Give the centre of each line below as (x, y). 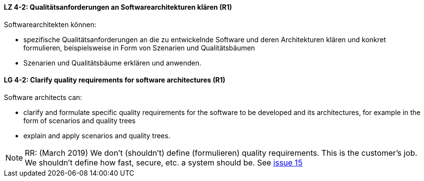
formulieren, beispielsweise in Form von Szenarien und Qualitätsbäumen (139, 48)
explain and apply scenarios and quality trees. (97, 135)
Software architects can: (43, 97)
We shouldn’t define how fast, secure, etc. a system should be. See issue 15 (164, 162)
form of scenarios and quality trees (79, 120)
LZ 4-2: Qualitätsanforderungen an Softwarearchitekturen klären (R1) (118, 7)
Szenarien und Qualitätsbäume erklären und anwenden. (113, 63)
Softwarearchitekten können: (50, 24)
